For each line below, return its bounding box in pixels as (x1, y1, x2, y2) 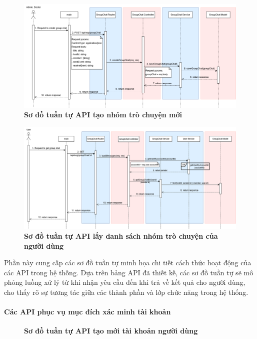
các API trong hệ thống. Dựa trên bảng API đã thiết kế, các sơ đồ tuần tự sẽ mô (4, 267, 253, 277)
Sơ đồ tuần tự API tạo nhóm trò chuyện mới (24, 109, 182, 120)
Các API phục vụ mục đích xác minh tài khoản (4, 306, 171, 317)
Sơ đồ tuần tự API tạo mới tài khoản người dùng (24, 325, 198, 336)
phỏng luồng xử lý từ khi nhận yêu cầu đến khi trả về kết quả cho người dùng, (4, 277, 245, 287)
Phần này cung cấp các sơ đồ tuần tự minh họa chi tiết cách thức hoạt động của (4, 257, 251, 268)
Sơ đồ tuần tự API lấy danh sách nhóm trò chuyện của (24, 231, 218, 241)
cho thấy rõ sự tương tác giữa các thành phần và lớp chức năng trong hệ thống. (4, 287, 248, 297)
